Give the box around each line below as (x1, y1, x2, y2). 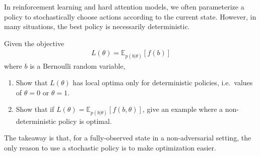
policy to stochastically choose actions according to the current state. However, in (4, 11, 256, 22)
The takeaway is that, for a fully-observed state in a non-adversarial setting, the (4, 132, 251, 143)
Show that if (16, 104, 54, 114)
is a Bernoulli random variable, (30, 60, 125, 71)
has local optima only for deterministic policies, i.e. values (73, 77, 253, 88)
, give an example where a (142, 104, 223, 114)
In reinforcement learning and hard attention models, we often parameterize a (4, 2, 244, 12)
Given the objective (4, 38, 64, 48)
